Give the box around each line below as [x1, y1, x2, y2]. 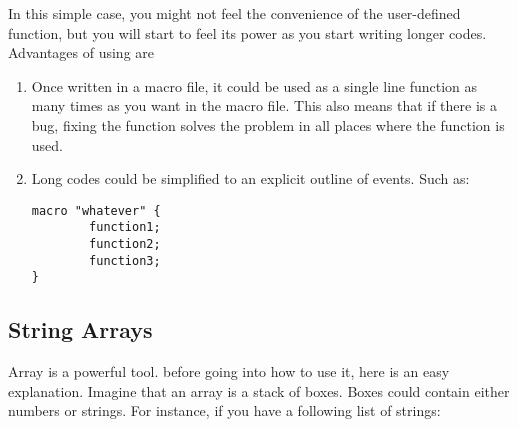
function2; [89, 237, 161, 252]
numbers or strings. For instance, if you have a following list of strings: [8, 400, 441, 421]
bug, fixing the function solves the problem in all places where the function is [31, 114, 505, 135]
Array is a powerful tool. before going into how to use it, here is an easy [8, 361, 450, 382]
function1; [89, 220, 161, 235]
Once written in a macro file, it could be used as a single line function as [31, 75, 478, 96]
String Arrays [8, 314, 153, 345]
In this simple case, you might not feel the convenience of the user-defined [8, 3, 461, 23]
